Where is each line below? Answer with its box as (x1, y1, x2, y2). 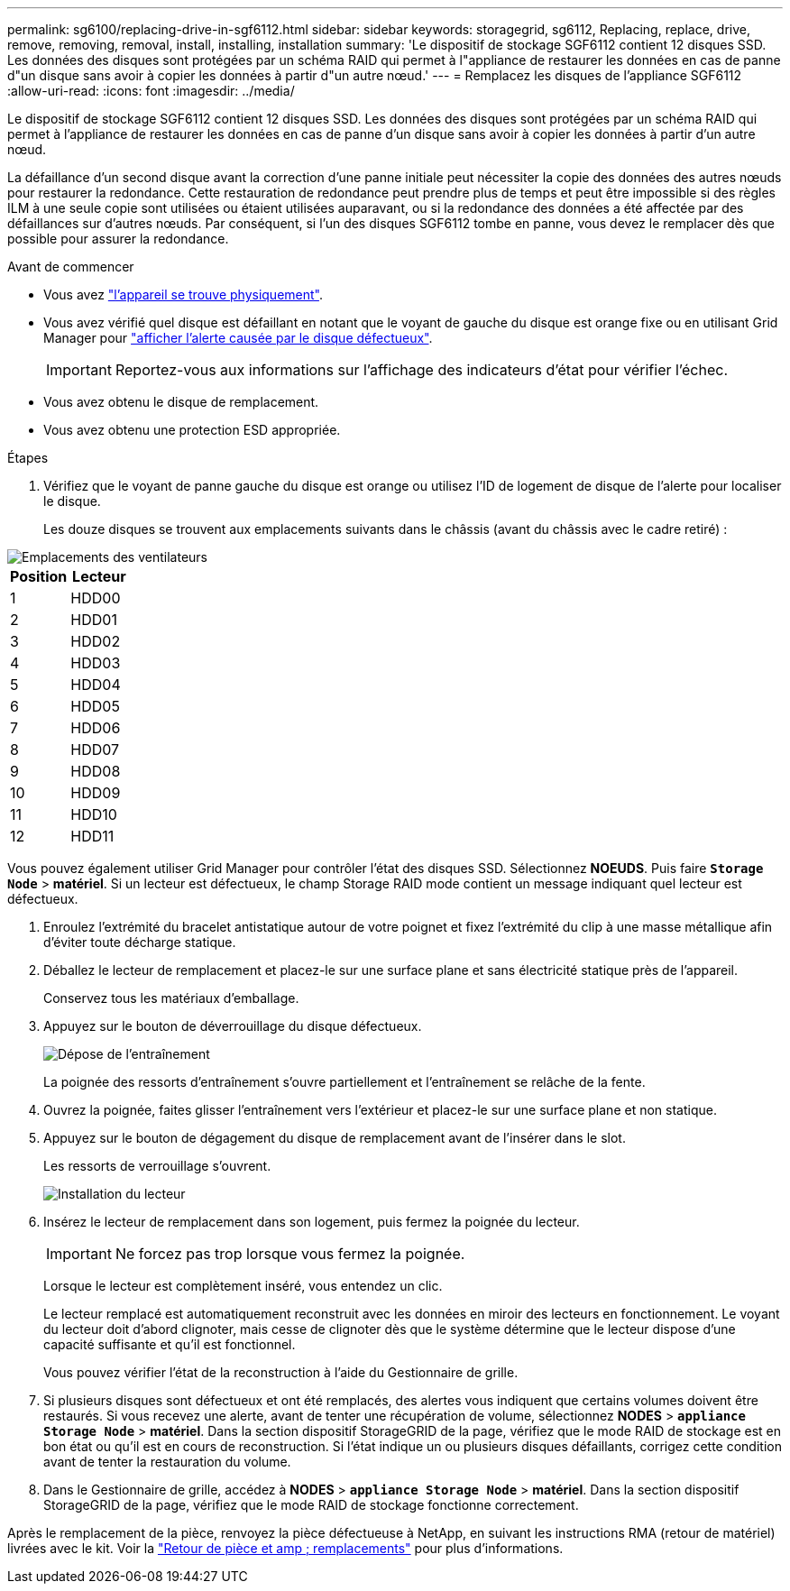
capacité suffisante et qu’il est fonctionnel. (43, 1337, 296, 1352)
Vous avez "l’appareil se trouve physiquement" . (43, 287, 323, 302)
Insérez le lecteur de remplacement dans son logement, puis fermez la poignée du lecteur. (43, 1214, 580, 1229)
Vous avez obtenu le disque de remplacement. (43, 394, 319, 409)
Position (10, 567, 68, 585)
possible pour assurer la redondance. (7, 231, 229, 246)
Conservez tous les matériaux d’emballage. (43, 990, 299, 1006)
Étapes (7, 450, 49, 465)
